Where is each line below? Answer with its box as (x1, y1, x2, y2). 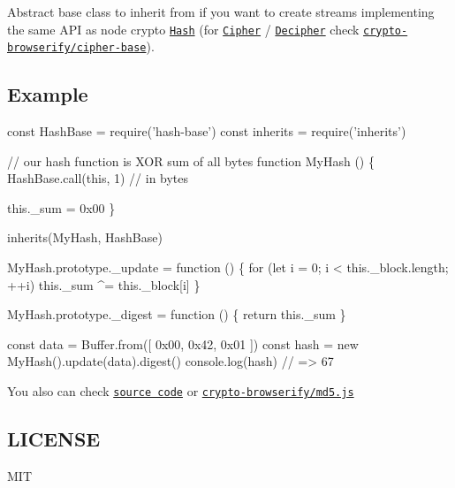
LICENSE (7, 425, 101, 453)
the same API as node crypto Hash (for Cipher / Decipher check (7, 19, 360, 38)
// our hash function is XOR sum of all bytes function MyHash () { (7, 151, 375, 170)
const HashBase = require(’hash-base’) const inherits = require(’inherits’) (7, 122, 406, 141)
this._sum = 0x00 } (7, 198, 116, 217)
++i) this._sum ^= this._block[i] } (7, 275, 201, 294)
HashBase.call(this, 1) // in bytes (7, 169, 189, 187)
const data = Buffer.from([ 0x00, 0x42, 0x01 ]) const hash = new (7, 334, 359, 353)
